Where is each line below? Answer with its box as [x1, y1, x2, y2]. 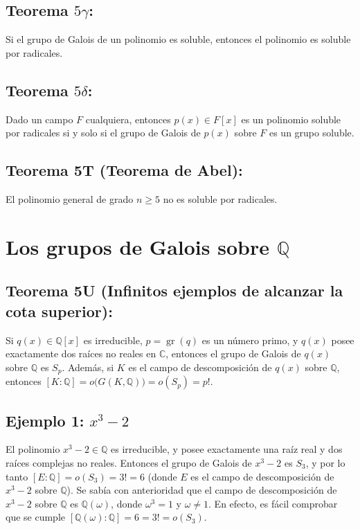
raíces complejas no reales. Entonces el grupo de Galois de [6, 455, 252, 469]
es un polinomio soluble [241, 111, 341, 126]
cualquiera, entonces [85, 111, 171, 126]
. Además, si [62, 359, 114, 374]
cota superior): [6, 300, 113, 321]
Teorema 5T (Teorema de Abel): [6, 159, 243, 181]
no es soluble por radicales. [163, 191, 278, 206]
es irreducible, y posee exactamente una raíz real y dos [110, 442, 343, 456]
